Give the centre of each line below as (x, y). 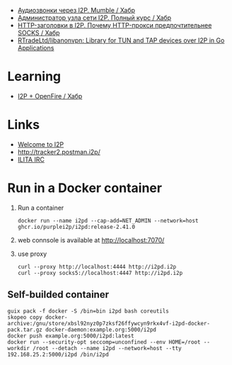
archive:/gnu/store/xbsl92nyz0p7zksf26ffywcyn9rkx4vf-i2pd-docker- (109, 323)
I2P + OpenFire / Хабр (50, 96)
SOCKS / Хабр (39, 33)
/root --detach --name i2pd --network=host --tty (107, 348)
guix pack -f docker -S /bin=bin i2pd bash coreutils (88, 311)
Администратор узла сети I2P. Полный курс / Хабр (94, 18)
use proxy (32, 254)
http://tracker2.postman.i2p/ (59, 152)
